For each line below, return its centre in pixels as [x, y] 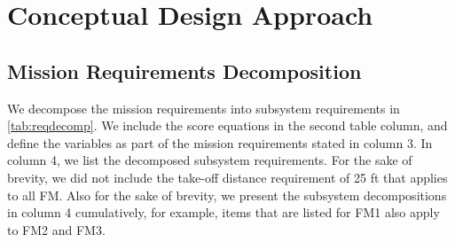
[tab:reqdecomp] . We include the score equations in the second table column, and [227, 125]
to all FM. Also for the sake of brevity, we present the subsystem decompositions [227, 195]
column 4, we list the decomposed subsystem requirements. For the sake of [210, 160]
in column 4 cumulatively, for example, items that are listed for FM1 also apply [224, 212]
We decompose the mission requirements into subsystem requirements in [204, 108]
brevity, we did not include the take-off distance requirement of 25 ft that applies [227, 177]
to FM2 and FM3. [56, 229]
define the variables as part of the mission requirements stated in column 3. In [220, 142]
